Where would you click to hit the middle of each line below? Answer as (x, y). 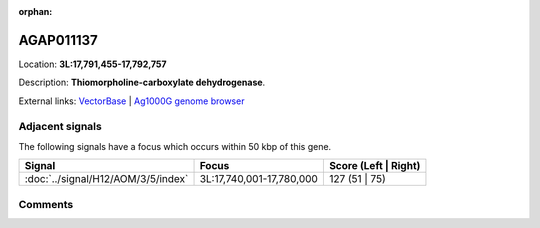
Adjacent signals (60, 127)
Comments (46, 204)
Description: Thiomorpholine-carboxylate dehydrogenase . (142, 82)
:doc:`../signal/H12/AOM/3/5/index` (106, 179)
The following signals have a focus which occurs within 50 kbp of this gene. (175, 146)
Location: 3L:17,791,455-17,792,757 (92, 64)
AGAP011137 (58, 40)
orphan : (35, 11)
